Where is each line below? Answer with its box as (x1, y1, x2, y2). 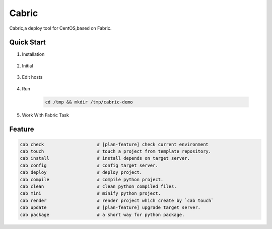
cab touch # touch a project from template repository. (20, 148, 212, 154)
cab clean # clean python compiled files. (20, 183, 177, 189)
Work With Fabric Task (22, 112, 69, 118)
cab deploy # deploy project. (20, 170, 143, 175)
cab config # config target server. (20, 162, 158, 168)
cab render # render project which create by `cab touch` (20, 197, 214, 203)
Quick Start (9, 38, 46, 47)
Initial (22, 63, 33, 69)
